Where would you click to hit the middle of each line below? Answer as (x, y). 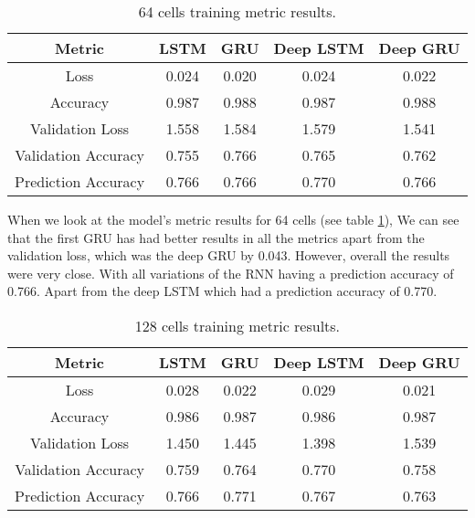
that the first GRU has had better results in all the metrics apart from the (216, 237)
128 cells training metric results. (237, 325)
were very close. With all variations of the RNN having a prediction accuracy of (231, 273)
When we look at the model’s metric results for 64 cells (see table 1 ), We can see (233, 219)
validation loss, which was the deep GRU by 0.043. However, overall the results (229, 255)
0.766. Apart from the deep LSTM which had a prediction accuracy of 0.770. (222, 291)
